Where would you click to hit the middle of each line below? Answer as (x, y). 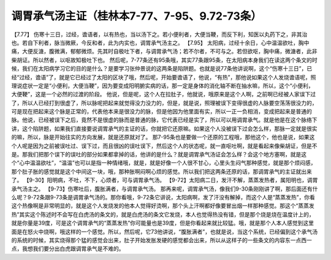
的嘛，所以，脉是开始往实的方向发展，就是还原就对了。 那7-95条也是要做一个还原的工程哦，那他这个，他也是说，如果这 (163, 137)
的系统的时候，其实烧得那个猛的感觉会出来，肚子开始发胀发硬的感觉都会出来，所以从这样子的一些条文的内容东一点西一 (162, 240)
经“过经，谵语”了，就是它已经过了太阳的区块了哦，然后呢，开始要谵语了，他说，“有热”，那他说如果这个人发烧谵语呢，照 (164, 77)
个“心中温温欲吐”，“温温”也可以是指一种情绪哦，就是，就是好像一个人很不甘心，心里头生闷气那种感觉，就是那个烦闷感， (164, 163)
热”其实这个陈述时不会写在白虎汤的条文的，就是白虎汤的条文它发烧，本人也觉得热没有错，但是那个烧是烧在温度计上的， (163, 214)
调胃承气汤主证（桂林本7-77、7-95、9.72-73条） (136, 16)
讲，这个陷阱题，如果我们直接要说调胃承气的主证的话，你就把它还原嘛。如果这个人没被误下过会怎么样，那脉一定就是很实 (164, 128)
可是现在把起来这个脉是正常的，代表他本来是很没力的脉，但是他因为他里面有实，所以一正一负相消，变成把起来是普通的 (162, 112)
